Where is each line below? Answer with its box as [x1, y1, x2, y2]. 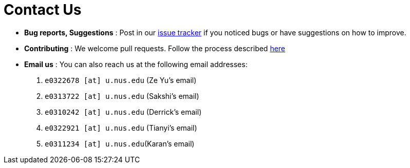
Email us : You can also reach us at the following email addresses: [24, 59, 248, 69]
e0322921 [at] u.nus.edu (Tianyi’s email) [45, 123, 197, 132]
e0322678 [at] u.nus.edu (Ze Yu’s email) [45, 75, 197, 85]
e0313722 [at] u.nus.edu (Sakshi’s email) [45, 91, 199, 100]
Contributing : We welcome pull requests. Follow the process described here [24, 44, 286, 53]
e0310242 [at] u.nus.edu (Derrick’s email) [45, 107, 202, 116]
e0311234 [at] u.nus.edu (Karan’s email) [45, 139, 195, 148]
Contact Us [4, 1, 82, 18]
